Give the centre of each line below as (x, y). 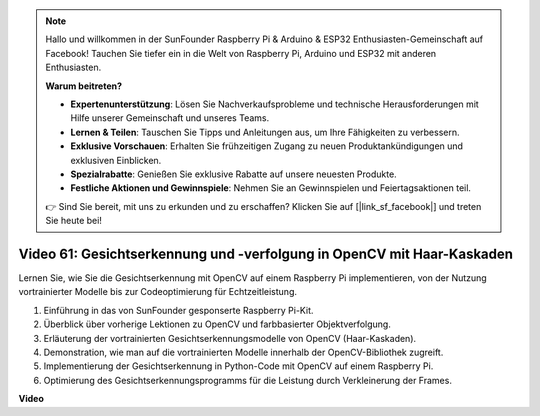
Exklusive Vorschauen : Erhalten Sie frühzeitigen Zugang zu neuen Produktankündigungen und (267, 146)
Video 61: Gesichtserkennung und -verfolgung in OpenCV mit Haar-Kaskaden (266, 253)
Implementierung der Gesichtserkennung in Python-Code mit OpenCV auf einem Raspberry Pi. (238, 366)
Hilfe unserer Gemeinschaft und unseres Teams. (170, 118)
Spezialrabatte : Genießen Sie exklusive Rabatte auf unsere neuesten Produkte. (233, 174)
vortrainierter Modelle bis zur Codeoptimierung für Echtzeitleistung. (158, 292)
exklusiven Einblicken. (116, 160)
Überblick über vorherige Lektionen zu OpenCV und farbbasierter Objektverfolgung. (217, 324)
